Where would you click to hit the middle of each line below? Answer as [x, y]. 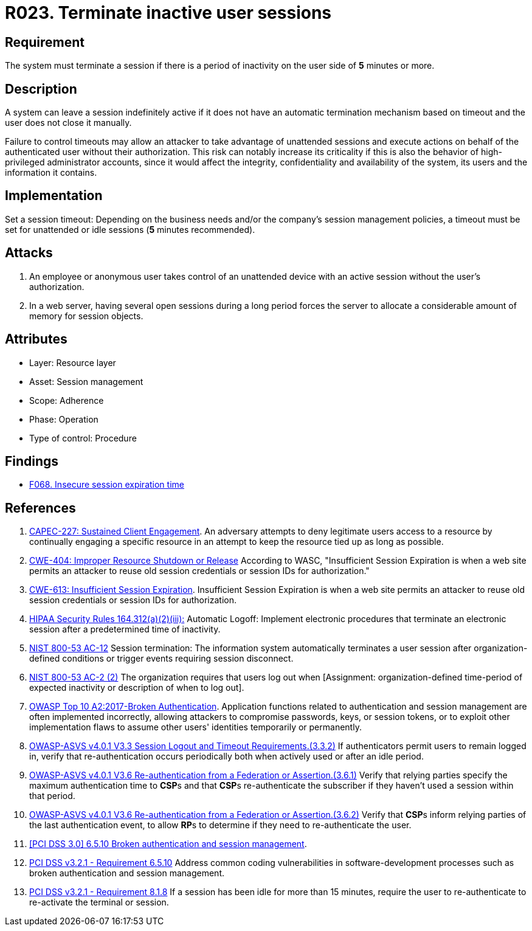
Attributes [36, 339]
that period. [52, 796]
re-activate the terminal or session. [99, 902]
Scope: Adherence [67, 400]
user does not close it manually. [68, 123]
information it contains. [51, 173]
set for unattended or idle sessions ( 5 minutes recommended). [130, 229]
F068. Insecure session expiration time [107, 485]
